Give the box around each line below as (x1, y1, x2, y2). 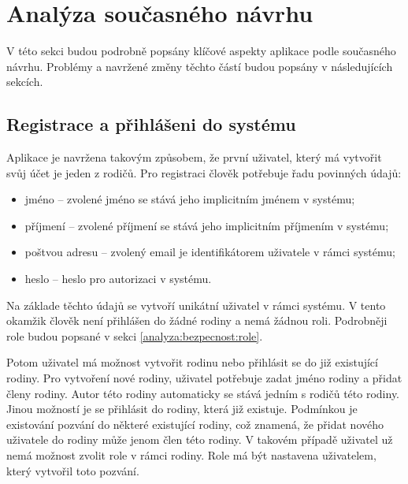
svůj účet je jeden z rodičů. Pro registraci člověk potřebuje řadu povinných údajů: (6, 164, 402, 181)
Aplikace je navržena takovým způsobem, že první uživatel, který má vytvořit (6, 149, 382, 166)
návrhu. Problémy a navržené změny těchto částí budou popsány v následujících (6, 58, 393, 74)
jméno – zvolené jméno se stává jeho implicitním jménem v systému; (24, 191, 355, 207)
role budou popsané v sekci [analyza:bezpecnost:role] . (6, 327, 263, 344)
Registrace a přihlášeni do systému (6, 112, 296, 136)
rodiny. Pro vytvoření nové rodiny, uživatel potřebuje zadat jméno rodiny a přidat (6, 370, 402, 386)
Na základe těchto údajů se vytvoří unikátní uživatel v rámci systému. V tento (6, 296, 386, 313)
